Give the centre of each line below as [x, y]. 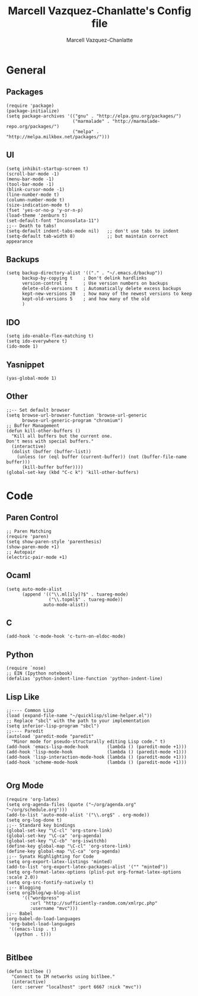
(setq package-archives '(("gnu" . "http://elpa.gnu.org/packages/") [94, 116]
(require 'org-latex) [33, 799]
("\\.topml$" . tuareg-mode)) [86, 599]
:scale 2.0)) [22, 877]
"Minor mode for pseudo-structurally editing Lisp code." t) [89, 742]
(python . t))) [33, 934]
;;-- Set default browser [38, 410]
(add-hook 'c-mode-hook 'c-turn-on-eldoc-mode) [66, 637]
